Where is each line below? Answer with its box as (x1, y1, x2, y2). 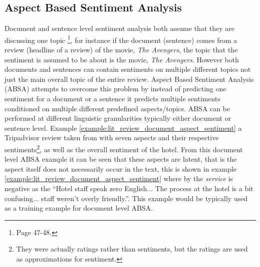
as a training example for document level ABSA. (4, 203, 153, 213)
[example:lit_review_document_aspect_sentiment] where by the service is (4, 173, 233, 184)
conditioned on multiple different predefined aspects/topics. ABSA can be (4, 103, 230, 113)
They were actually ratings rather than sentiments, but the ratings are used (16, 244, 248, 254)
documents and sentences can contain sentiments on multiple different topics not (4, 64, 251, 74)
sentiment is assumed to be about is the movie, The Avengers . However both (4, 54, 239, 64)
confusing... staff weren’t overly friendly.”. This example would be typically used (4, 193, 248, 203)
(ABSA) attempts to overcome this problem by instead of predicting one (4, 83, 227, 94)
